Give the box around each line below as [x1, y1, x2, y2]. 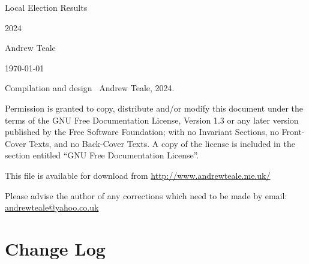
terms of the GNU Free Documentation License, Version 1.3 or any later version [5, 113, 299, 126]
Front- [281, 125, 305, 138]
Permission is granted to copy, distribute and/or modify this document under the [5, 101, 304, 114]
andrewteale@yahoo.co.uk [5, 201, 99, 214]
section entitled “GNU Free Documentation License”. [5, 149, 199, 161]
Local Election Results [5, 1, 88, 13]
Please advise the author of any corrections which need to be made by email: [5, 189, 287, 202]
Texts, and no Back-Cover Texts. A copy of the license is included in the [29, 137, 295, 149]
